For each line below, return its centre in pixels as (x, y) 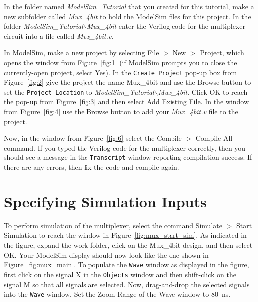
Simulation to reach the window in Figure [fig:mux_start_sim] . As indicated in (125, 235)
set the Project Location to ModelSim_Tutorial (79, 91)
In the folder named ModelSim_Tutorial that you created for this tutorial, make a (129, 6)
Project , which (222, 53)
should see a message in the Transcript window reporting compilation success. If (128, 157)
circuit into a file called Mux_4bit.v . (59, 36)
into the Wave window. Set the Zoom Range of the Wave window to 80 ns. (117, 294)
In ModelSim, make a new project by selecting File (82, 53)
